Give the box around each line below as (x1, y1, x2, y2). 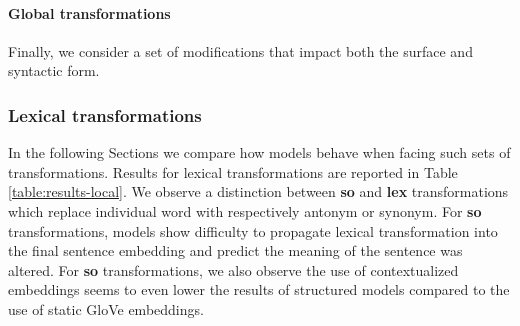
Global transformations (8, 2, 171, 23)
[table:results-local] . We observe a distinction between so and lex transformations (8, 181, 509, 202)
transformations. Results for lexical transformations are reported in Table (8, 161, 458, 182)
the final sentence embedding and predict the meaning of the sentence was (8, 240, 463, 261)
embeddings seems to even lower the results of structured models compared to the (8, 279, 510, 300)
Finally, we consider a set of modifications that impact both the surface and (8, 40, 473, 61)
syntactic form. (8, 60, 100, 81)
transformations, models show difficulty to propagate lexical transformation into (8, 220, 498, 241)
